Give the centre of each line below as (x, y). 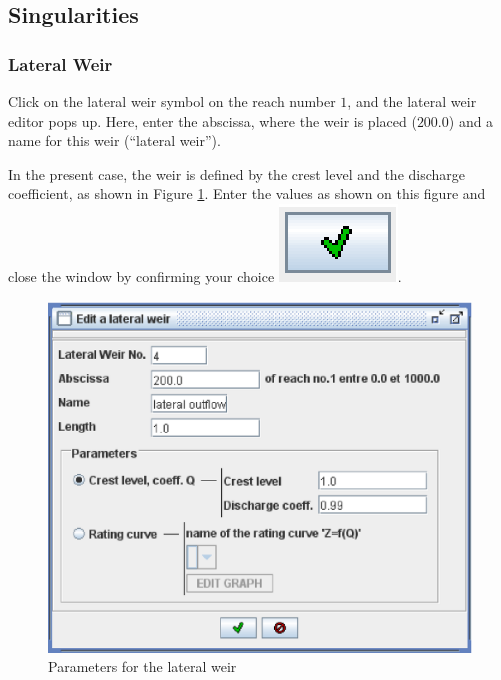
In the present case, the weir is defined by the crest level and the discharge (237, 173)
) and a (471, 120)
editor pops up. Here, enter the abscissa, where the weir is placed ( (212, 120)
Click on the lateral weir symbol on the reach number (172, 101)
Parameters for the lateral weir (142, 666)
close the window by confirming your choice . (205, 275)
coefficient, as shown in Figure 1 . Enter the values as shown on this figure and (247, 193)
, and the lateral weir (412, 101)
